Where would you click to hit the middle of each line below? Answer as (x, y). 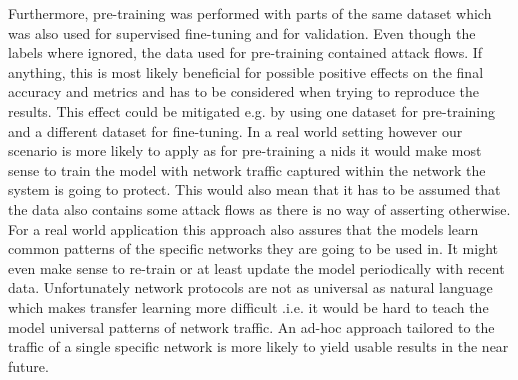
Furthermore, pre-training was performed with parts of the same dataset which (250, 13)
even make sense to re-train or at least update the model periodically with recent (256, 267)
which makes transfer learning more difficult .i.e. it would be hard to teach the (248, 306)
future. (28, 365)
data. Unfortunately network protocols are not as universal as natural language (250, 287)
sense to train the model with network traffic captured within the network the (247, 169)
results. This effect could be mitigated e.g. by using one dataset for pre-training (252, 110)
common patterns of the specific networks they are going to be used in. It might (253, 248)
